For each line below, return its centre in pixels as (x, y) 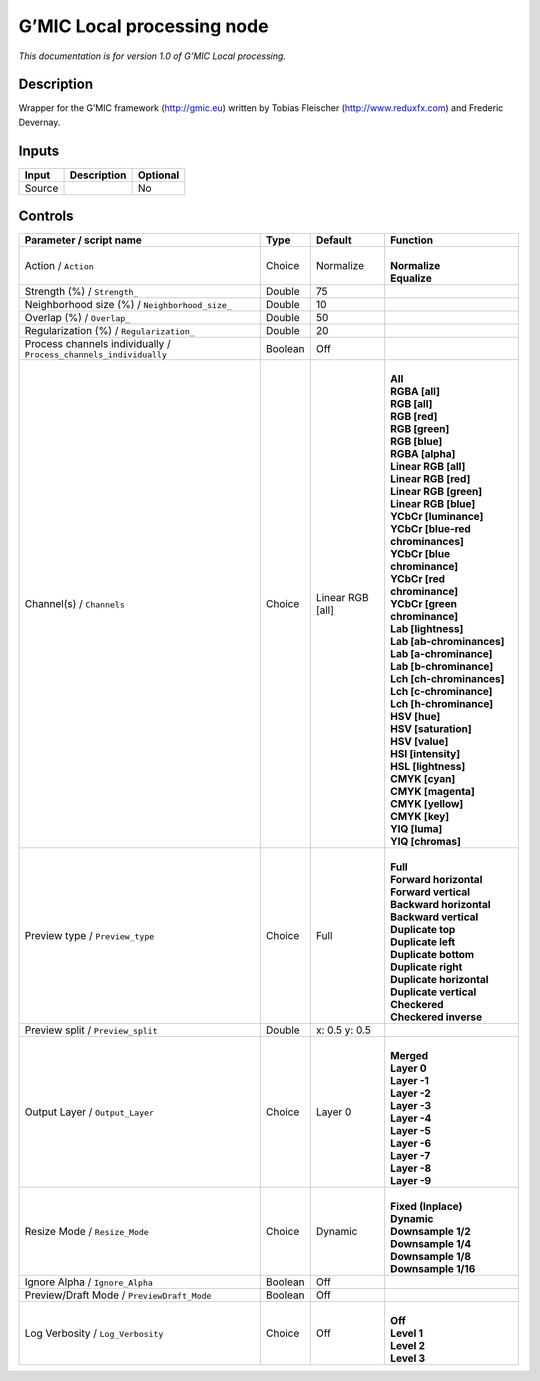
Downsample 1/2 (431, 1232)
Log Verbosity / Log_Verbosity (94, 1333)
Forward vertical (430, 892)
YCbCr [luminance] (437, 517)
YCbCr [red (417, 579)
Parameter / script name (83, 240)
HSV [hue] (415, 717)
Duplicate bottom (432, 955)
